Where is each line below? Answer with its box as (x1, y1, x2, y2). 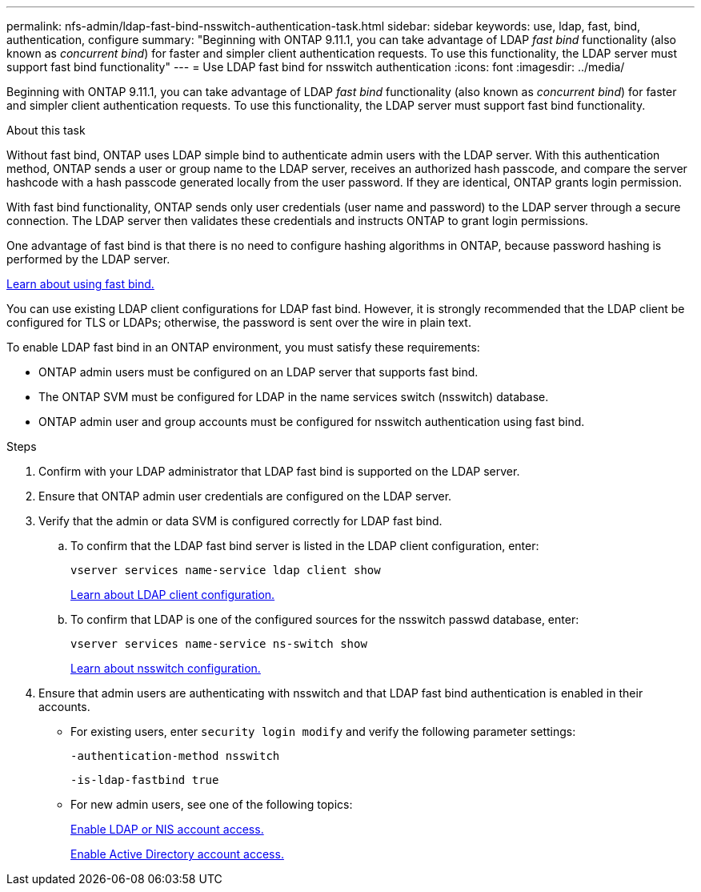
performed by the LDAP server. (6, 252, 170, 266)
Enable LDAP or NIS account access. (70, 822, 264, 836)
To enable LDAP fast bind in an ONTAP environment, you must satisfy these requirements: (6, 340, 480, 354)
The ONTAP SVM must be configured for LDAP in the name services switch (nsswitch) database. (38, 390, 549, 404)
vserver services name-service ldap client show (70, 564, 381, 577)
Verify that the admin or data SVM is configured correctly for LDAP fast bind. (38, 514, 443, 528)
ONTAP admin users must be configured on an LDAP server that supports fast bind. (38, 365, 479, 379)
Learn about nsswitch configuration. (70, 661, 261, 675)
